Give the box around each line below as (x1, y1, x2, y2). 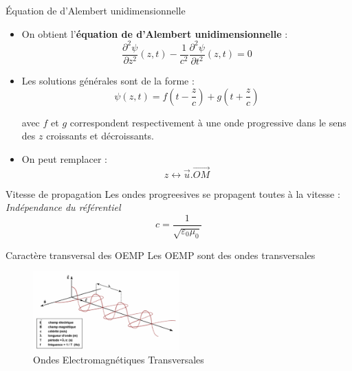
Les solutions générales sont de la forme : (21, 74, 195, 88)
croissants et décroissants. (46, 128, 155, 143)
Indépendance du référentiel (5, 200, 121, 214)
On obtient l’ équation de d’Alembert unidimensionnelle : (21, 26, 288, 41)
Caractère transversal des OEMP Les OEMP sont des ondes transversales (5, 247, 316, 262)
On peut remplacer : (21, 151, 107, 166)
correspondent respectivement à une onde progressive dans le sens (69, 115, 346, 129)
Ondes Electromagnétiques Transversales (33, 352, 204, 366)
